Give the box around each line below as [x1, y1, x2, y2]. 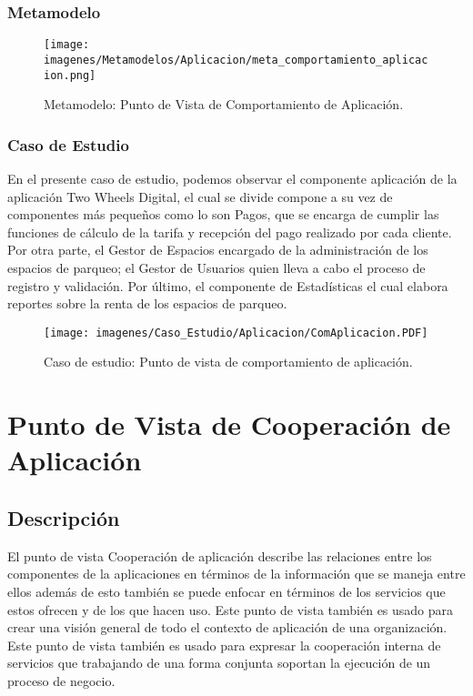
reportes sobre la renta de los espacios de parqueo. [7, 294, 287, 313]
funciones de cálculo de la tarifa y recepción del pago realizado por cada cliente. [7, 222, 452, 241]
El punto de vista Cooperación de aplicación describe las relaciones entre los [7, 546, 432, 565]
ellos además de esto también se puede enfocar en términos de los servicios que [7, 581, 446, 600]
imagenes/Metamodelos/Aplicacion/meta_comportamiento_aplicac [44, 53, 428, 66]
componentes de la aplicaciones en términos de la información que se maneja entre [7, 564, 466, 583]
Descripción [7, 503, 120, 531]
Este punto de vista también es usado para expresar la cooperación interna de [7, 635, 441, 654]
